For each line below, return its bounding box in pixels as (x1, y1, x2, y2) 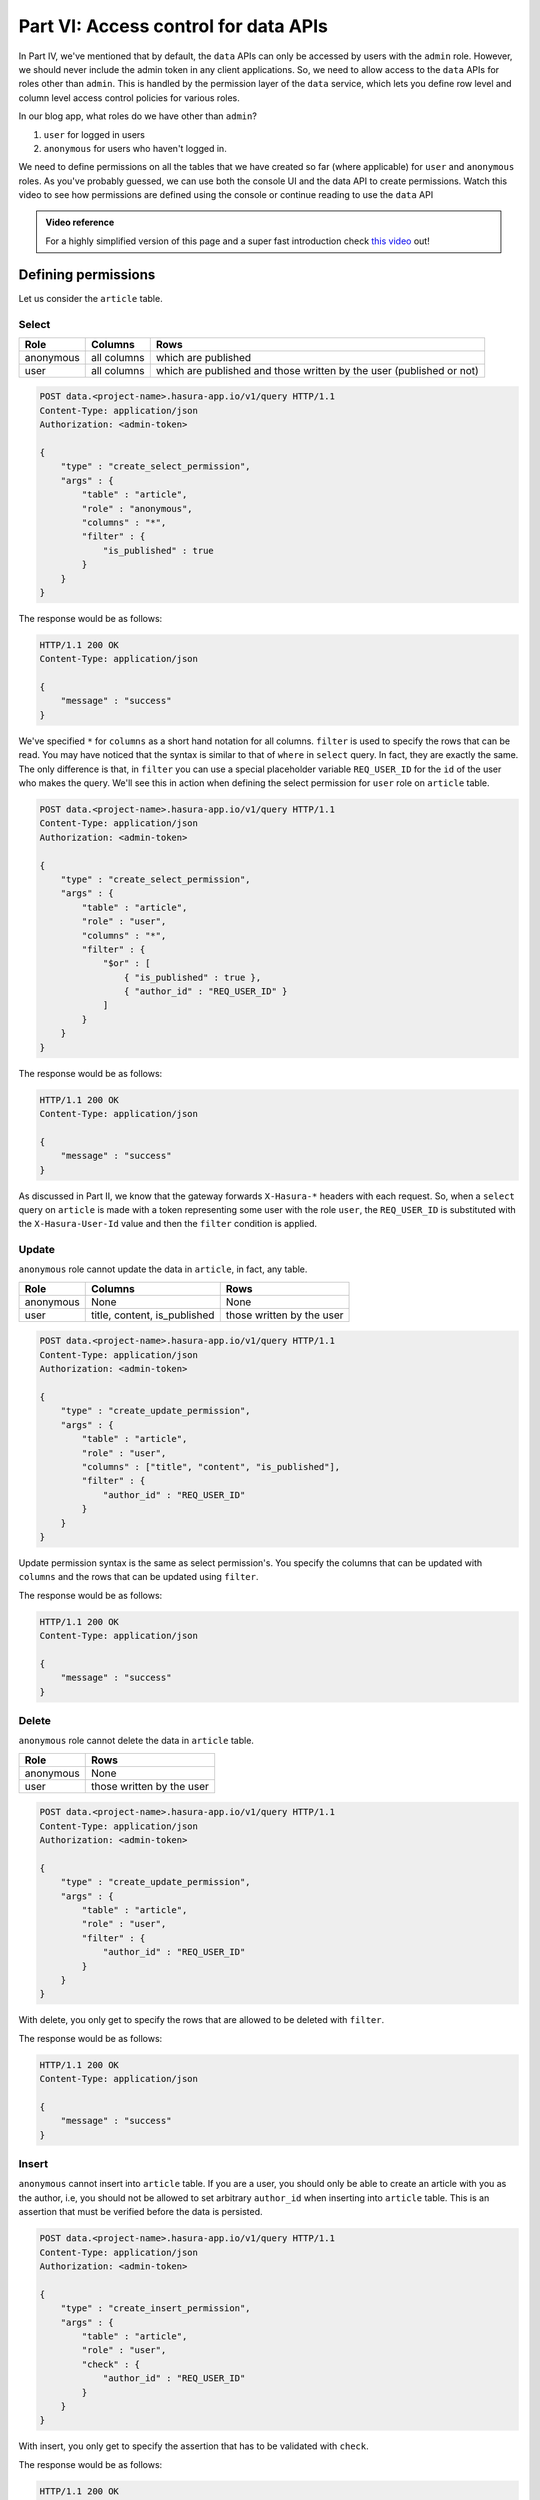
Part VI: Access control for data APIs (18, 15, 329, 37)
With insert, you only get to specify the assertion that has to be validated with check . (18, 2440, 369, 2452)
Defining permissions (18, 266, 156, 283)
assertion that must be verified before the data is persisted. (18, 2206, 264, 2218)
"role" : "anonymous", (81, 503, 194, 514)
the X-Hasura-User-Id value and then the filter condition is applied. (18, 1218, 318, 1230)
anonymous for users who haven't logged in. (43, 142, 227, 154)
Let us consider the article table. (18, 292, 164, 304)
